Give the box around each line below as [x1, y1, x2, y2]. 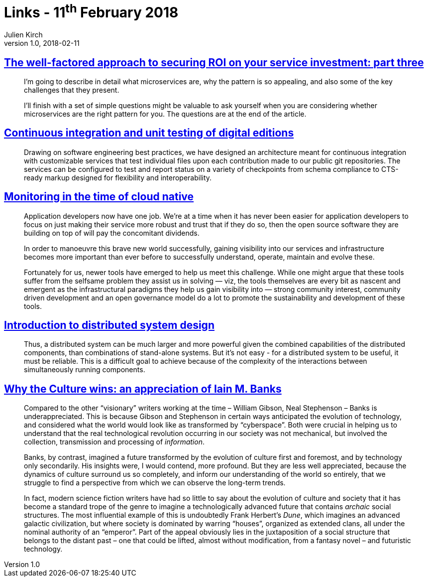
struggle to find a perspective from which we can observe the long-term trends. [24, 478, 286, 487]
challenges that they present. [24, 85, 119, 94]
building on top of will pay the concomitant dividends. [24, 228, 200, 237]
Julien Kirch [4, 30, 43, 39]
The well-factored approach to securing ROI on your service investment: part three [4, 56, 424, 69]
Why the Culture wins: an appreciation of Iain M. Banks [4, 382, 282, 395]
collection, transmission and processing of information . [24, 437, 205, 446]
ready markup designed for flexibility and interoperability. [24, 173, 212, 182]
